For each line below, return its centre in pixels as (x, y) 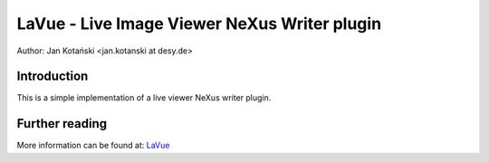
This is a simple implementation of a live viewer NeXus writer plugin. (144, 98)
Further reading (62, 124)
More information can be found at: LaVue (93, 146)
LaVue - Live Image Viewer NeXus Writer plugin (199, 24)
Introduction (53, 76)
